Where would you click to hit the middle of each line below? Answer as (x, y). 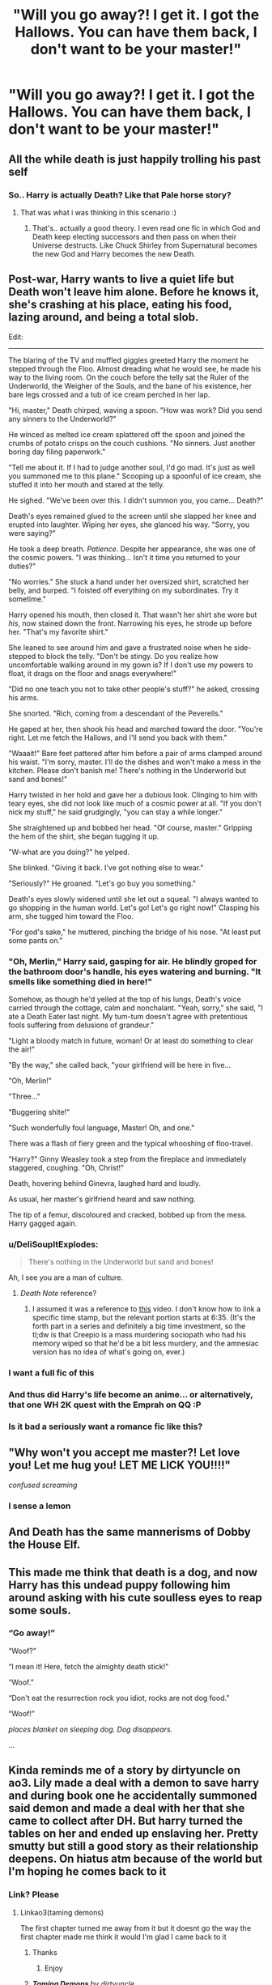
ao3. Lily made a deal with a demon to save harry (134, 1783)
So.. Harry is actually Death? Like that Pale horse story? (120, 194)
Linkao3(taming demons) (62, 1912)
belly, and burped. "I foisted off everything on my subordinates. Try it (123, 590)
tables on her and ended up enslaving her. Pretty (134, 1834)
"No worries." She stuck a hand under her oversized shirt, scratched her (129, 581)
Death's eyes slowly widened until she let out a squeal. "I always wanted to (134, 899)
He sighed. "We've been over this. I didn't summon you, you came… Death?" (136, 500)
